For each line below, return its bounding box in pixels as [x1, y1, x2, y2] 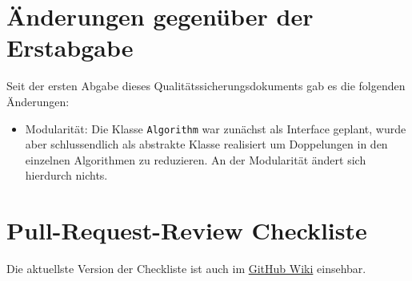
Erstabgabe [6, 31, 134, 64]
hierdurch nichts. [25, 167, 108, 184]
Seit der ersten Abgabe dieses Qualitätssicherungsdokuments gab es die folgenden [6, 77, 406, 94]
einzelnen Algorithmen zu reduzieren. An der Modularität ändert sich [25, 151, 366, 168]
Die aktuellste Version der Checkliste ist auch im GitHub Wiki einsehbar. [6, 260, 366, 277]
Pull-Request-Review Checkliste [6, 214, 367, 247]
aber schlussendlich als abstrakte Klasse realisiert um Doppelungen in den [25, 136, 388, 152]
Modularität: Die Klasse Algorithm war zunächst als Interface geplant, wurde [25, 120, 406, 137]
